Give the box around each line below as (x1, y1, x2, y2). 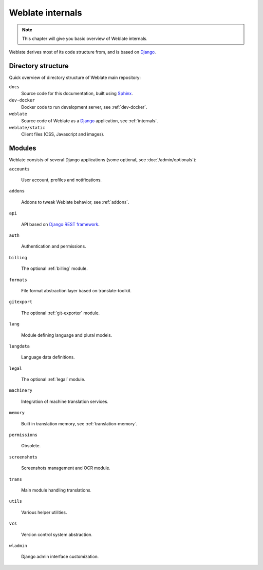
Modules (9, 144, 37, 152)
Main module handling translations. (21, 487, 92, 493)
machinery (9, 388, 33, 393)
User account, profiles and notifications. (21, 177, 102, 183)
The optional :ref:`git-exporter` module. (21, 310, 100, 316)
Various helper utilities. (21, 509, 67, 515)
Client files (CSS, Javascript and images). (21, 132, 105, 137)
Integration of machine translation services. (21, 399, 109, 404)
